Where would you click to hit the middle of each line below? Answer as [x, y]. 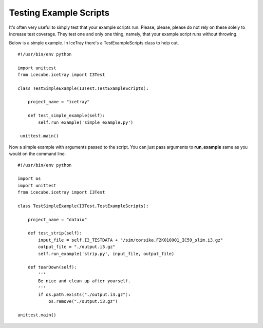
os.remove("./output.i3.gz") [83, 301]
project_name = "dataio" [57, 220]
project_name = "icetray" [59, 102]
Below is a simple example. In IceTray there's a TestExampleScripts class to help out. [94, 43]
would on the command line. [38, 154]
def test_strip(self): [55, 233]
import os [29, 179]
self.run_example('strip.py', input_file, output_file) [106, 254]
